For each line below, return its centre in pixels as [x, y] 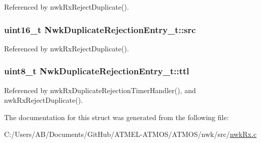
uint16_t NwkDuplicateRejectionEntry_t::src [100, 29]
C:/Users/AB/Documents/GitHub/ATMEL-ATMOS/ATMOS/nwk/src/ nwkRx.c [130, 134]
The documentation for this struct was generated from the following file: [117, 117]
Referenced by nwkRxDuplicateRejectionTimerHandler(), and [100, 90]
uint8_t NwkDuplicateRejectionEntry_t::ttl [97, 71]
